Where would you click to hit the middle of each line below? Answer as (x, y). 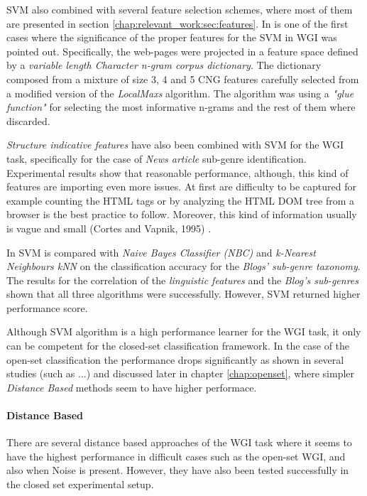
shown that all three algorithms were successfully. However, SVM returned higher (183, 294)
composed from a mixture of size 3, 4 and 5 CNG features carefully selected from (183, 79)
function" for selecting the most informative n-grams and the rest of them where (181, 107)
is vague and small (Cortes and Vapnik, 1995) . (109, 228)
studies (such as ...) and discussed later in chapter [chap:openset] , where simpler (181, 373)
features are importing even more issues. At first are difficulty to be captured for (182, 187)
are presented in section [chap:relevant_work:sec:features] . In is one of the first (177, 23)
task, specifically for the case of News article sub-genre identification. (157, 158)
